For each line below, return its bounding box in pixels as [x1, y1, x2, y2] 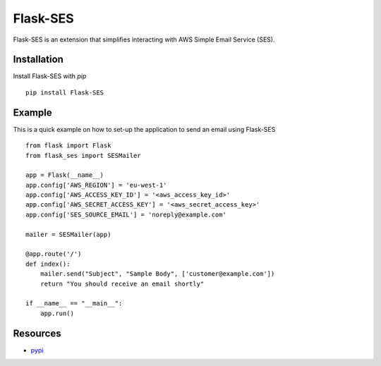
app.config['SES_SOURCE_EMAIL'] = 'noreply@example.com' [25, 210, 227, 219]
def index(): [25, 260, 71, 268]
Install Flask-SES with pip [13, 72, 87, 80]
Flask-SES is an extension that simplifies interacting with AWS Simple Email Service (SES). [13, 35, 275, 44]
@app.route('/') [25, 250, 82, 258]
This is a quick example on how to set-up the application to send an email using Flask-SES [13, 125, 276, 133]
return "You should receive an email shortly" [40, 279, 205, 288]
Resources [13, 327, 61, 339]
